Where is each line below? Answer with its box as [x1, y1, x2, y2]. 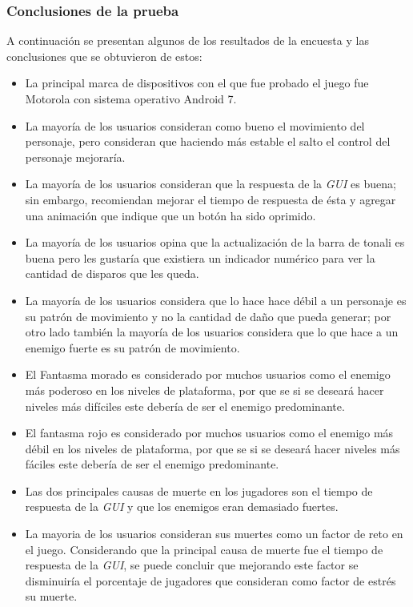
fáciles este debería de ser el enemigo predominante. [25, 456, 279, 472]
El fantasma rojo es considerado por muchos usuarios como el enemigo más [25, 424, 394, 441]
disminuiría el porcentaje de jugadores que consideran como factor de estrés [25, 572, 396, 589]
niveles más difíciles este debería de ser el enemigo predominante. [25, 397, 345, 414]
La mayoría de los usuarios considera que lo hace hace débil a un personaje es [25, 291, 407, 308]
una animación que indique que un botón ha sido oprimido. [25, 207, 316, 223]
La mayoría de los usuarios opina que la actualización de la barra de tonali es [25, 234, 405, 251]
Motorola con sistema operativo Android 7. [25, 90, 237, 107]
